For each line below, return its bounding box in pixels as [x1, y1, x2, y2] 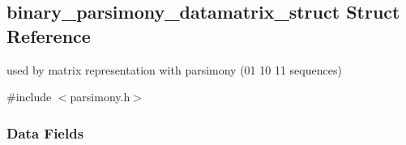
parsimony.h [70, 88, 130, 105]
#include [6, 88, 52, 105]
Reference [6, 23, 91, 48]
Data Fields [6, 122, 84, 143]
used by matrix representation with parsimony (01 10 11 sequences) [6, 61, 342, 78]
